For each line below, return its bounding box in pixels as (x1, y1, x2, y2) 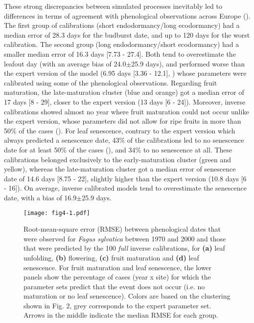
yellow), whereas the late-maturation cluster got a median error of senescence (4, 164, 236, 174)
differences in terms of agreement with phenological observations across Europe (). (4, 10, 251, 21)
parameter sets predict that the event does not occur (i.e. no (23, 281, 205, 291)
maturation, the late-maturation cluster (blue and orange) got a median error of (4, 87, 244, 97)
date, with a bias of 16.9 (4, 192, 77, 202)
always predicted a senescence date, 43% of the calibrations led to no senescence (4, 135, 244, 145)
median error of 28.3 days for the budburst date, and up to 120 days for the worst (4, 29, 250, 40)
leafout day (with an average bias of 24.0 (4, 58, 126, 68)
